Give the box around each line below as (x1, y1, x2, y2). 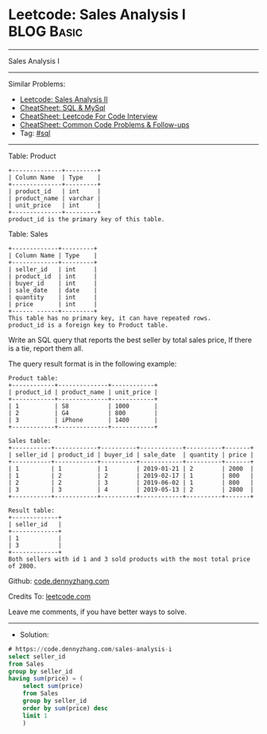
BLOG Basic (8, 22, 83, 41)
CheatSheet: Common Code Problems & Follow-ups (19, 119, 190, 129)
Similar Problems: (8, 79, 66, 88)
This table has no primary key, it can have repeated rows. (8, 314, 212, 322)
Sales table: (8, 437, 52, 445)
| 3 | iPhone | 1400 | (8, 416, 158, 424)
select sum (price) (22, 682, 83, 690)
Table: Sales (8, 229, 48, 239)
